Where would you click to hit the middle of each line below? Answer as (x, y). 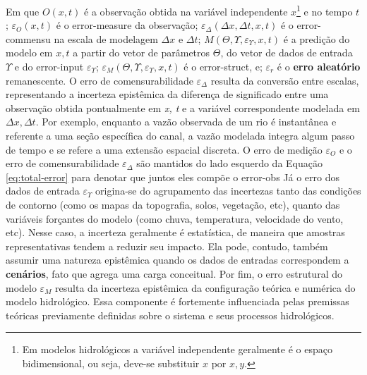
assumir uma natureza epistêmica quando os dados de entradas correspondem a (178, 260)
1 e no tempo (325, 10)
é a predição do (317, 38)
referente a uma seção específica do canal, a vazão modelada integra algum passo (180, 135)
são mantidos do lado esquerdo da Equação (229, 163)
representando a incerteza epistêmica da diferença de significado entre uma (167, 94)
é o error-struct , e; (223, 67)
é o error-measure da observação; (127, 25)
